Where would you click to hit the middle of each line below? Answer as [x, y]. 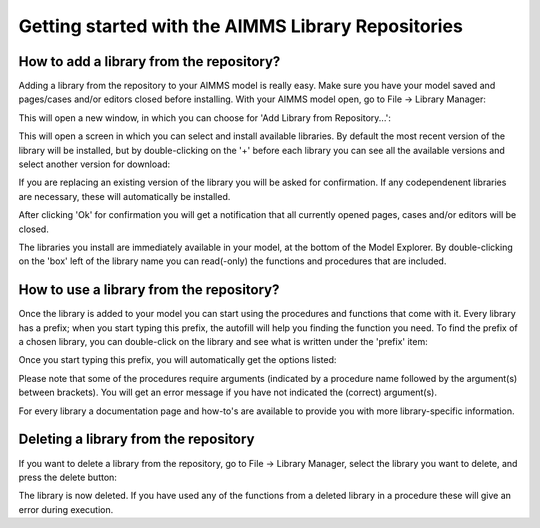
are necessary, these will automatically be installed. [124, 196]
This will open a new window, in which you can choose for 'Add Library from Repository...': [205, 117]
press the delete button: [67, 477]
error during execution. [66, 509]
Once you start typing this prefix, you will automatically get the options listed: [177, 360]
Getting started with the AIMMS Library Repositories [241, 26]
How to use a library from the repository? [149, 290]
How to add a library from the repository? [149, 61]
